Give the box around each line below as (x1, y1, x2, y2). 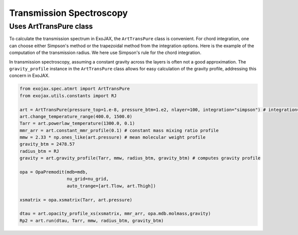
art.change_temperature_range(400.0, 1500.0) (19, 114, 133, 119)
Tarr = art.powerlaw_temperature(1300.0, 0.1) (19, 120, 135, 126)
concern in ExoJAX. (9, 72, 50, 79)
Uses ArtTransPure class (9, 22, 93, 31)
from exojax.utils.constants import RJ (19, 93, 117, 99)
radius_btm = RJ (19, 148, 60, 154)
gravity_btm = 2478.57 (19, 141, 75, 147)
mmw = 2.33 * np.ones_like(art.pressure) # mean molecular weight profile (19, 134, 206, 140)
